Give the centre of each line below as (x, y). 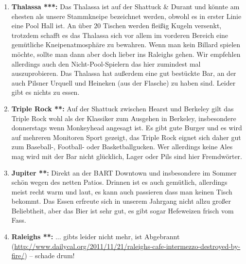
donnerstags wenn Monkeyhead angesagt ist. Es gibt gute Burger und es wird (127, 128)
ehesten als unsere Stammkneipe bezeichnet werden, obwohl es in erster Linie (126, 16)
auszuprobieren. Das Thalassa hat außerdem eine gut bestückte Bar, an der (124, 73)
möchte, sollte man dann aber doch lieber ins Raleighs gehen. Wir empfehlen (126, 54)
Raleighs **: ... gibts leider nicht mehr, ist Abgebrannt (96, 237)
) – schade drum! (50, 255)
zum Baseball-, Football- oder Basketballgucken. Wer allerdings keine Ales (122, 147)
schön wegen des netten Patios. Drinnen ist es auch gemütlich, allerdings (119, 182)
